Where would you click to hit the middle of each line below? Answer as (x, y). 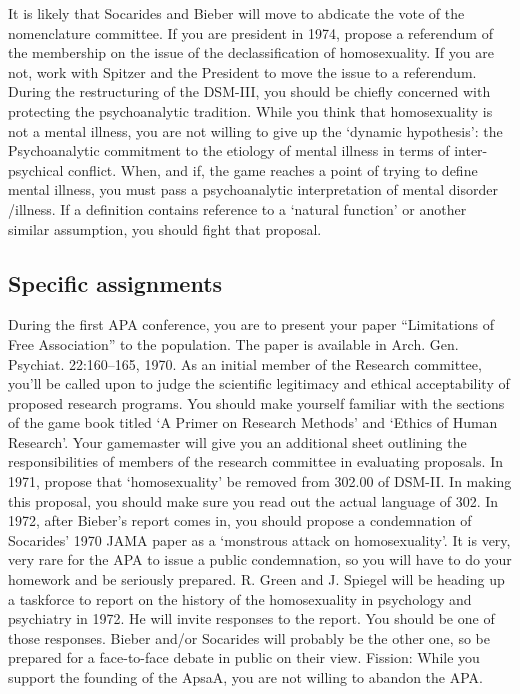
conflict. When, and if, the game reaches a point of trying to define (272, 169)
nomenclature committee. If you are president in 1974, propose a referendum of (250, 32)
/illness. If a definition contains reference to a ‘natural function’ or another (237, 208)
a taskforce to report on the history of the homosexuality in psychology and (240, 598)
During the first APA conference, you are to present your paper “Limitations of (251, 324)
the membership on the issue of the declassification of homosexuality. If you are (251, 52)
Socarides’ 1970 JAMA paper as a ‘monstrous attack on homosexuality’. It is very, (259, 539)
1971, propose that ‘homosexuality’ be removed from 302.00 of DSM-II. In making (260, 481)
